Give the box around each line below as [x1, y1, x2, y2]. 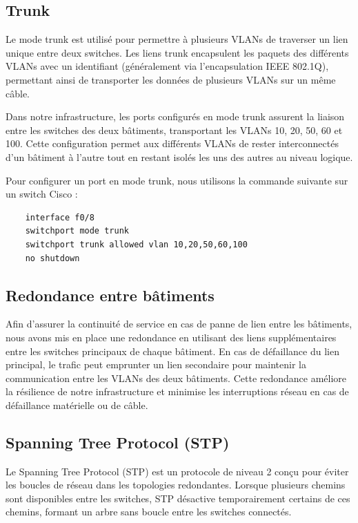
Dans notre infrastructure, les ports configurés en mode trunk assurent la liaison [6, 109, 345, 124]
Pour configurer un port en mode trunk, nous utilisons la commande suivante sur [6, 173, 348, 187]
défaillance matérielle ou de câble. [6, 397, 148, 412]
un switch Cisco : [6, 187, 78, 201]
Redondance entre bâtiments [6, 284, 215, 305]
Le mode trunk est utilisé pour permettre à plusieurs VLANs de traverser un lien [6, 32, 348, 46]
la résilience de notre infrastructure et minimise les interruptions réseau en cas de [6, 384, 349, 399]
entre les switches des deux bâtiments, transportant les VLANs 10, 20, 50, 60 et [6, 122, 343, 137]
